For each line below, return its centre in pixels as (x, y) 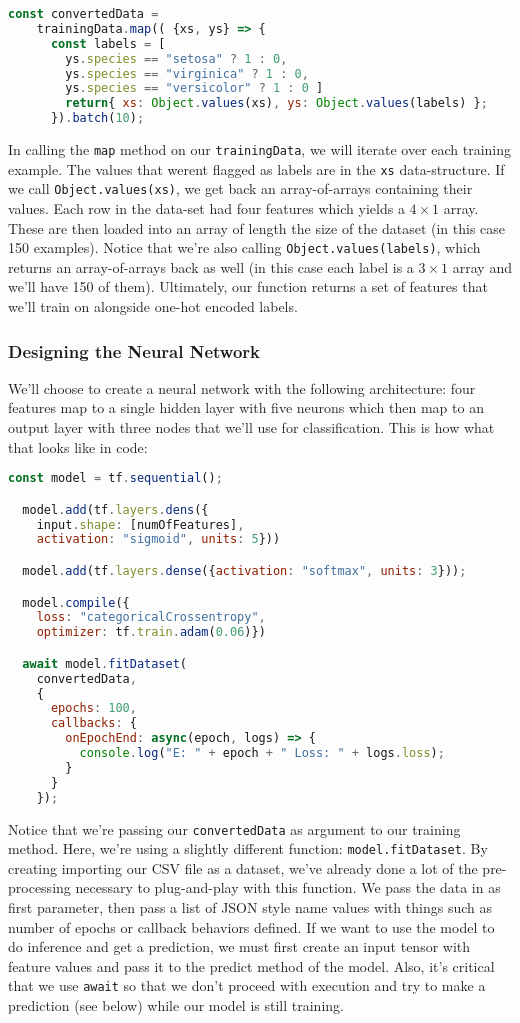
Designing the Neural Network (134, 350)
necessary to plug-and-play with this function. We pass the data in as (288, 887)
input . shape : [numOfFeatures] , (140, 524)
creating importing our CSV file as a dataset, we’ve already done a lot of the (243, 867)
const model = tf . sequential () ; (115, 478)
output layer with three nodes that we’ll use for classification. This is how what (251, 427)
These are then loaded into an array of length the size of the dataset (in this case (257, 227)
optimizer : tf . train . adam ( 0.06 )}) (151, 632)
